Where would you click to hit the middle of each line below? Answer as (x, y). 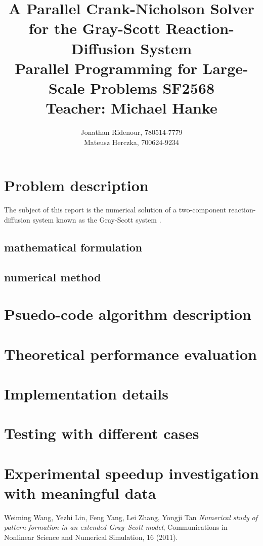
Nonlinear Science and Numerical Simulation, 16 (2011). (91, 537)
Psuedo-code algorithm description (128, 314)
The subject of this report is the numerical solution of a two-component (115, 210)
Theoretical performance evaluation (130, 354)
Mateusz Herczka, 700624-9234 (131, 142)
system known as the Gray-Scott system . (97, 219)
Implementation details (86, 393)
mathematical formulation (73, 247)
